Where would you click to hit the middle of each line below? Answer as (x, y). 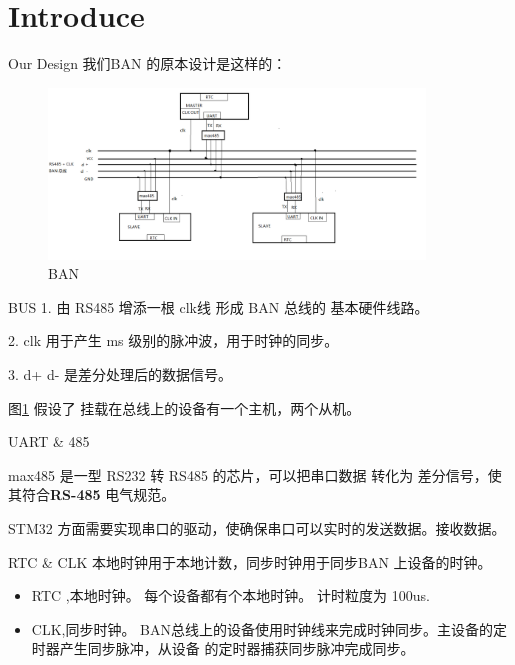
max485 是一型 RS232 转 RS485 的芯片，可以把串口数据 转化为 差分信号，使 (255, 474)
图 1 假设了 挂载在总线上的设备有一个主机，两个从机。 (184, 407)
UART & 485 (49, 441)
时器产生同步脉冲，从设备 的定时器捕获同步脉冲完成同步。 (223, 648)
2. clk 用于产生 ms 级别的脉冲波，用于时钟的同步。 (173, 340)
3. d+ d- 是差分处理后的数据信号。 (120, 374)
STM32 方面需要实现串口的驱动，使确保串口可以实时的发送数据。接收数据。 (257, 528)
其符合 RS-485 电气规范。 (92, 494)
